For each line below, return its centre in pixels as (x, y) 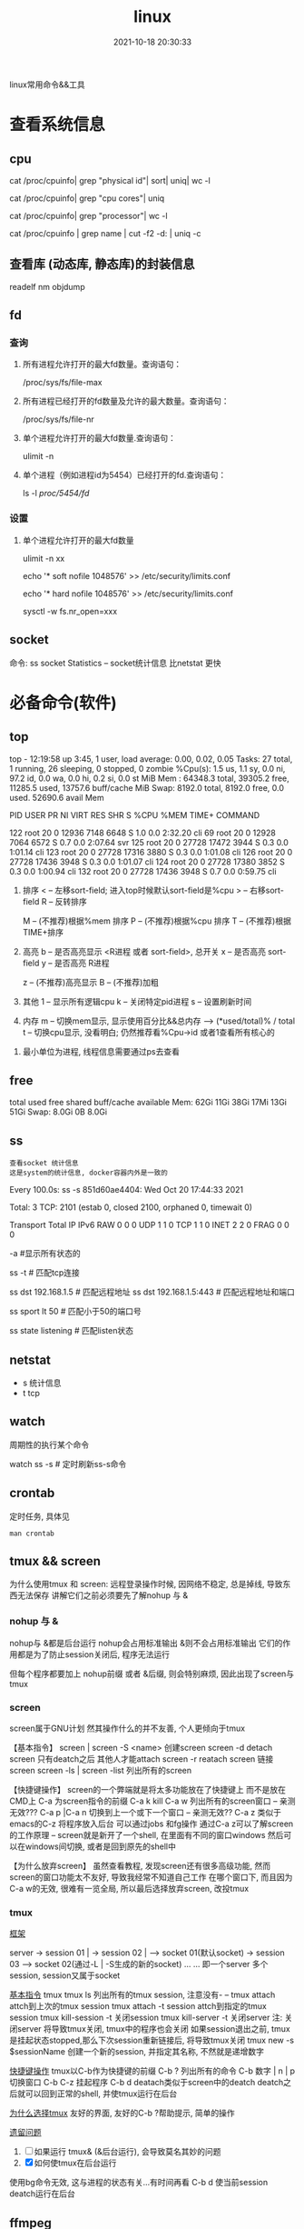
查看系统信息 (58, 125)
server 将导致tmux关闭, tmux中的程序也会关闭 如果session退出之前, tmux (153, 2029)
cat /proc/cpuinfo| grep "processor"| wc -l (88, 215)
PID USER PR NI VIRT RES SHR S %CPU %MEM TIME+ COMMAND (135, 815)
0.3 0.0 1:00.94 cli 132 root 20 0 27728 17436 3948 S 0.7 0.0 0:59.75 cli (143, 871)
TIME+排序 (43, 932)
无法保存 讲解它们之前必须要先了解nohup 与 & (103, 1595)
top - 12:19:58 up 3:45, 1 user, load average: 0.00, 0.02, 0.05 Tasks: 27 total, (151, 759)
